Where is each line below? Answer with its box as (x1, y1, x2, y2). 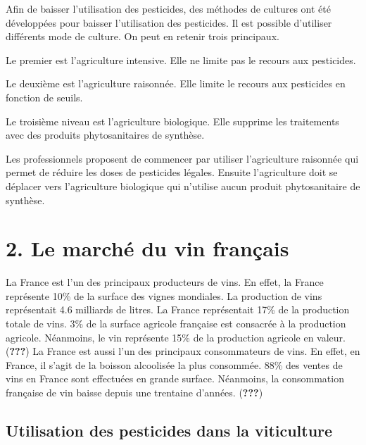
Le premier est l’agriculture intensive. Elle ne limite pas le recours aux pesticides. (6, 52, 356, 67)
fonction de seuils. (6, 89, 83, 104)
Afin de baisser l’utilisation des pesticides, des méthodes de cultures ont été (6, 1, 331, 15)
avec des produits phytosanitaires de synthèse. (6, 127, 205, 142)
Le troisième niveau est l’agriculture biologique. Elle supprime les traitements (6, 113, 339, 128)
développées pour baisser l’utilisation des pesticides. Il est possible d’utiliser (6, 15, 332, 30)
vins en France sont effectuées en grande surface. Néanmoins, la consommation (6, 371, 344, 386)
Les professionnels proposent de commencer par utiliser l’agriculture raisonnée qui (6, 151, 359, 165)
